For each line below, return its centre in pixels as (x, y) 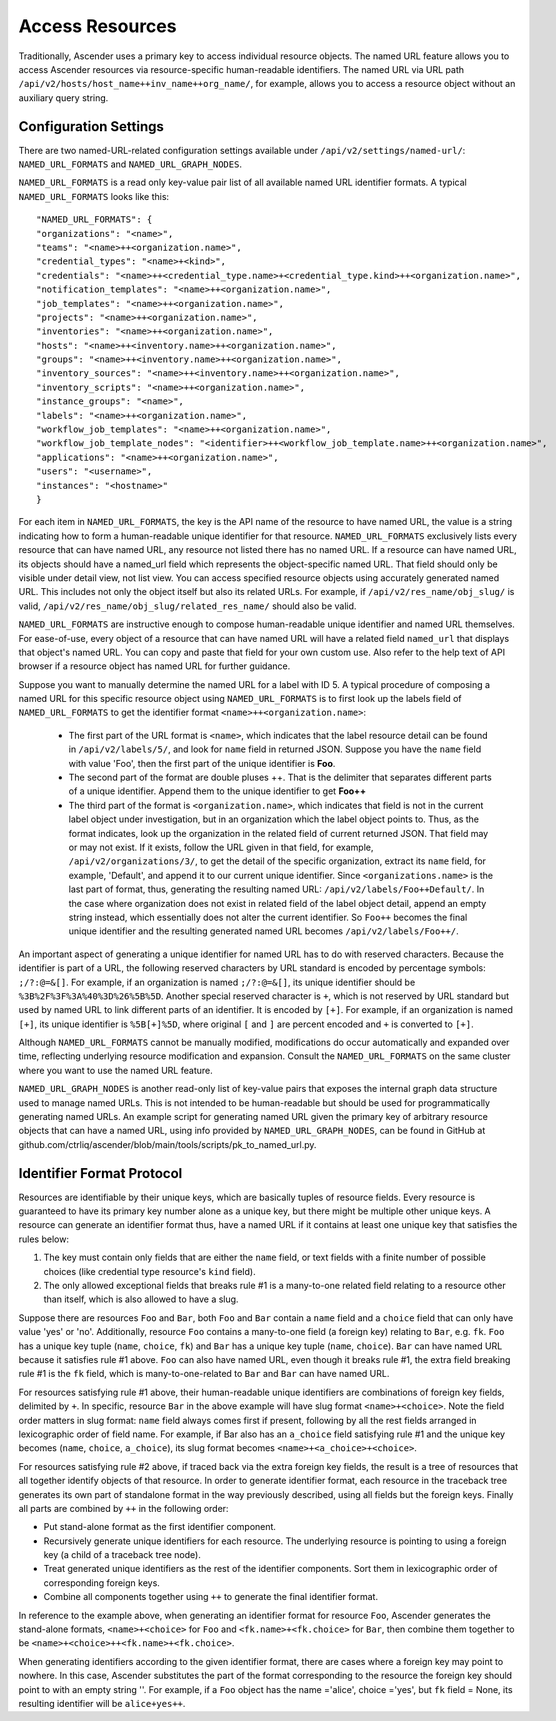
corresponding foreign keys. (101, 1582)
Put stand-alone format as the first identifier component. (160, 1527)
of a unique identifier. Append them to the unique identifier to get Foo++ (217, 791)
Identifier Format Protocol (100, 1173)
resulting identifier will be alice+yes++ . (102, 1703)
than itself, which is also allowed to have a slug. (141, 1299)
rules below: (44, 1239)
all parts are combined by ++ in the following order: (123, 1508)
